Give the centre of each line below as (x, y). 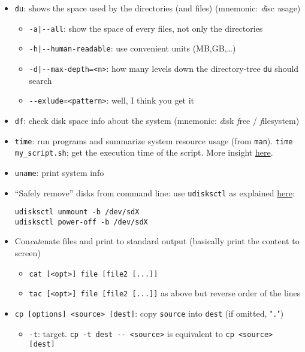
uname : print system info (59, 172)
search (40, 80)
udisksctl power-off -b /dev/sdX (81, 222)
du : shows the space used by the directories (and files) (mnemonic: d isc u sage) (158, 8)
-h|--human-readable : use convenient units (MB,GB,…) (132, 48)
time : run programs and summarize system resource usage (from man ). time (154, 140)
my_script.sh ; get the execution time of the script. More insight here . (144, 152)
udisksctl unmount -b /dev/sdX (77, 212)
